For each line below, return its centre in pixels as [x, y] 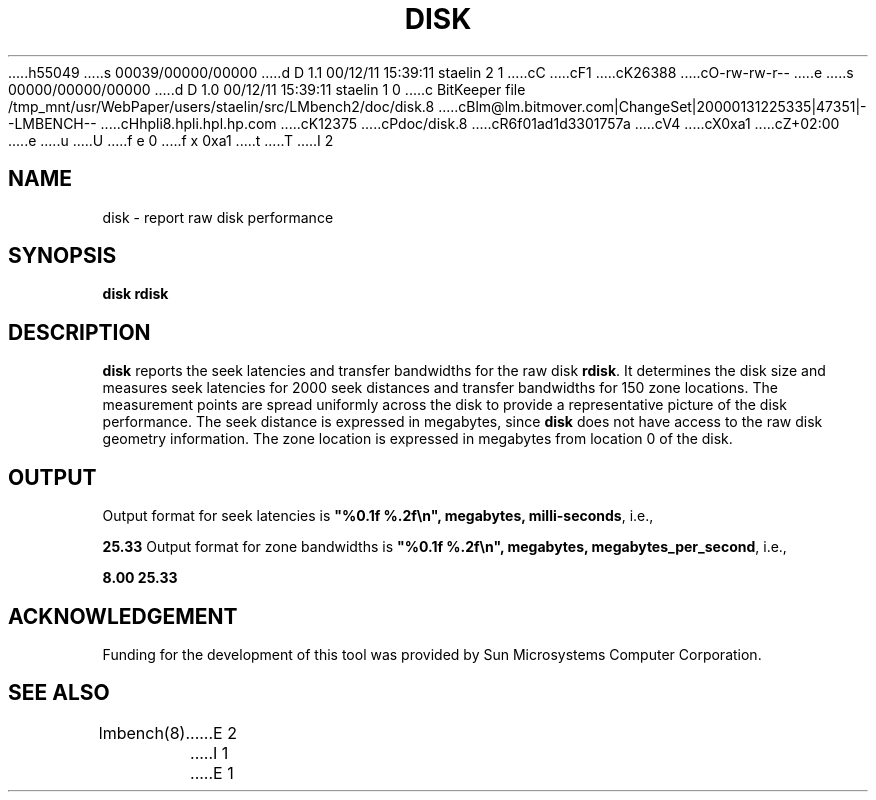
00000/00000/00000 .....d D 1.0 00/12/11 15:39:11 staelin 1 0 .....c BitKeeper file [267, 89]
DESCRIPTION [79, 332]
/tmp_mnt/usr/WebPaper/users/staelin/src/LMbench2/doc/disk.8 [221, 106]
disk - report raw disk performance [218, 217]
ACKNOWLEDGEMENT [123, 616]
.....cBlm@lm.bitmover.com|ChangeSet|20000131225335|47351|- [652, 106]
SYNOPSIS [62, 256]
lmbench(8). [144, 732]
